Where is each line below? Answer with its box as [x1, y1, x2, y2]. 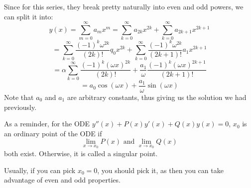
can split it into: [4, 11, 53, 21]
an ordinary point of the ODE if [4, 128, 102, 138]
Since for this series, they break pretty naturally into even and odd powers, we [4, 1, 244, 11]
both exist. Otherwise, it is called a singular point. [4, 148, 158, 158]
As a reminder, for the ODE [4, 118, 90, 129]
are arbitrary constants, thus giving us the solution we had [67, 92, 247, 102]
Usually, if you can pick [4, 165, 76, 175]
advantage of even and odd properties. [4, 175, 121, 185]
